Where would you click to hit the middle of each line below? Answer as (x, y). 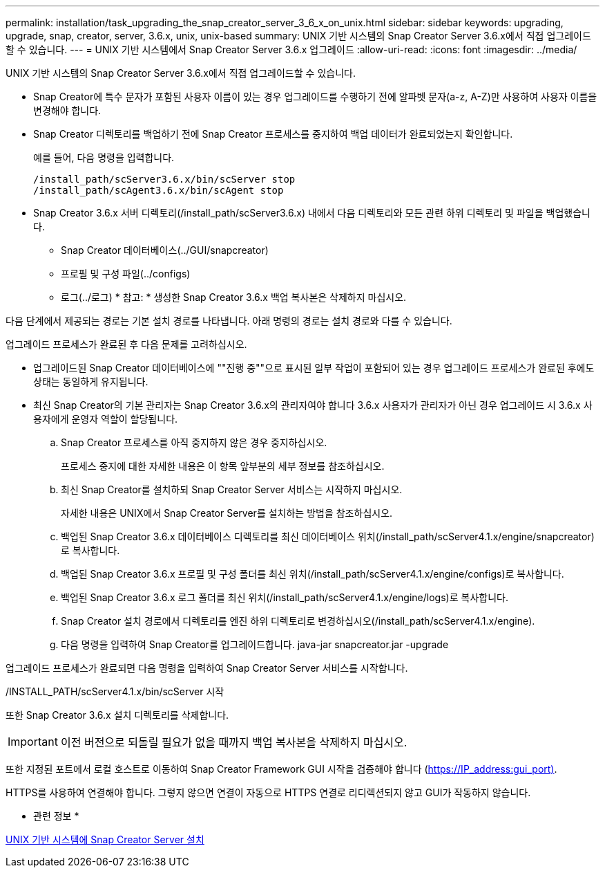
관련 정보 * (56, 816)
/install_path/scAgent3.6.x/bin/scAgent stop (159, 190)
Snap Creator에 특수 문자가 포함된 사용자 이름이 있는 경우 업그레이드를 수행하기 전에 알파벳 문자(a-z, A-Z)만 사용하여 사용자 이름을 (315, 97)
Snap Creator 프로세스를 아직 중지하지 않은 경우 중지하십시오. (194, 442)
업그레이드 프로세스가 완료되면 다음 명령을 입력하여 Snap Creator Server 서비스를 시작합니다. (207, 668)
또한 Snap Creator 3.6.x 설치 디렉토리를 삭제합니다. (117, 715)
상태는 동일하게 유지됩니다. (91, 382)
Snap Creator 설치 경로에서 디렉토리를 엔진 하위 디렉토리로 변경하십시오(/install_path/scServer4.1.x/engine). (298, 621)
